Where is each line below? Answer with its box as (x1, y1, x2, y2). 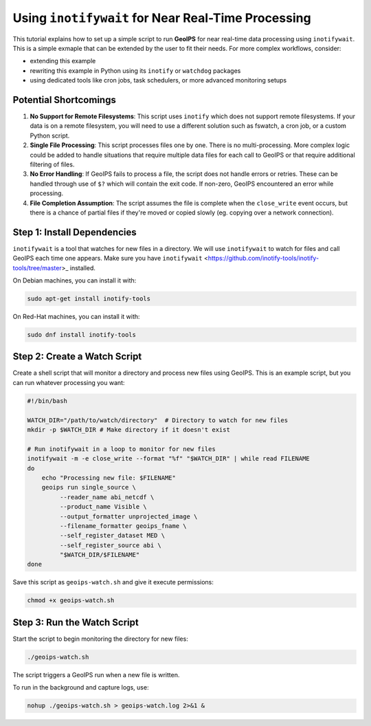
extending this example (30, 57, 96, 65)
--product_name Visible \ (59, 503, 147, 511)
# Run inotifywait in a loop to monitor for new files (27, 445, 216, 453)
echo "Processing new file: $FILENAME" (41, 474, 177, 481)
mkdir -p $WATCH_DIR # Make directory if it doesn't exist (27, 426, 230, 433)
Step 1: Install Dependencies (12, 226, 137, 238)
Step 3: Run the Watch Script (12, 616, 139, 628)
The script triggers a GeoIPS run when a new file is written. (12, 670, 180, 679)
